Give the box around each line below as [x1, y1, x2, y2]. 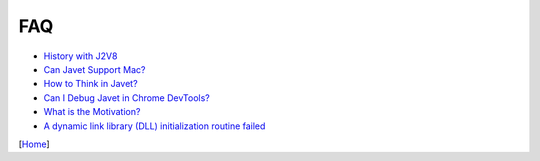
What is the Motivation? [43, 106, 141, 118]
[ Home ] [18, 138, 50, 150]
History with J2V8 [43, 50, 118, 62]
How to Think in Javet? [43, 78, 139, 90]
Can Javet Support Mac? [43, 63, 146, 75]
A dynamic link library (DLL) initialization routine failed [43, 120, 266, 132]
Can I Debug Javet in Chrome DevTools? [43, 91, 210, 104]
